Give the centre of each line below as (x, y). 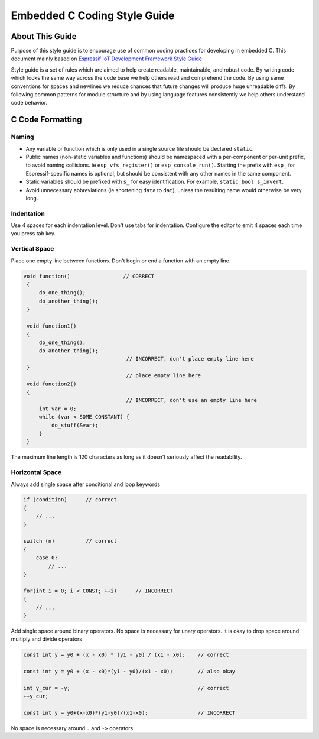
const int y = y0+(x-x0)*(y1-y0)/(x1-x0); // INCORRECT (129, 713)
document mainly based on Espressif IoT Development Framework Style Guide (106, 59)
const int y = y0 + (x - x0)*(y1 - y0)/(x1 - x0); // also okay (129, 672)
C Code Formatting (46, 120)
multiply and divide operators (47, 639)
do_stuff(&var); (75, 425)
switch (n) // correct (70, 541)
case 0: (47, 558)
